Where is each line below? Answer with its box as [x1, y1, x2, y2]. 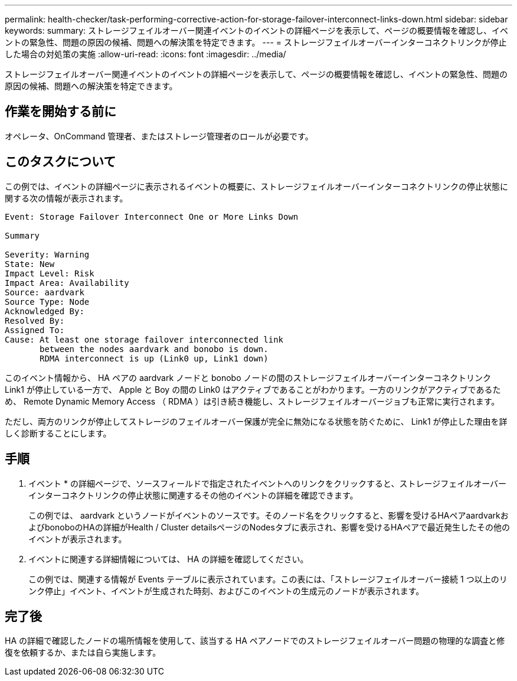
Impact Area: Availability [5, 278, 129, 288]
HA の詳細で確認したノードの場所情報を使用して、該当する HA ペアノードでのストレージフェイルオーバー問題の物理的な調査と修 [5, 636, 505, 646]
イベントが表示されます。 [28, 533, 127, 544]
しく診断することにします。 [5, 428, 112, 438]
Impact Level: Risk [5, 268, 94, 278]
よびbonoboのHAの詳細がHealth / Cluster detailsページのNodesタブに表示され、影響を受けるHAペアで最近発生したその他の [28, 522, 511, 532]
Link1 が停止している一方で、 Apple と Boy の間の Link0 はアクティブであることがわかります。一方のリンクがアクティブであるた [5, 384, 501, 395]
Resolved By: [5, 315, 65, 325]
